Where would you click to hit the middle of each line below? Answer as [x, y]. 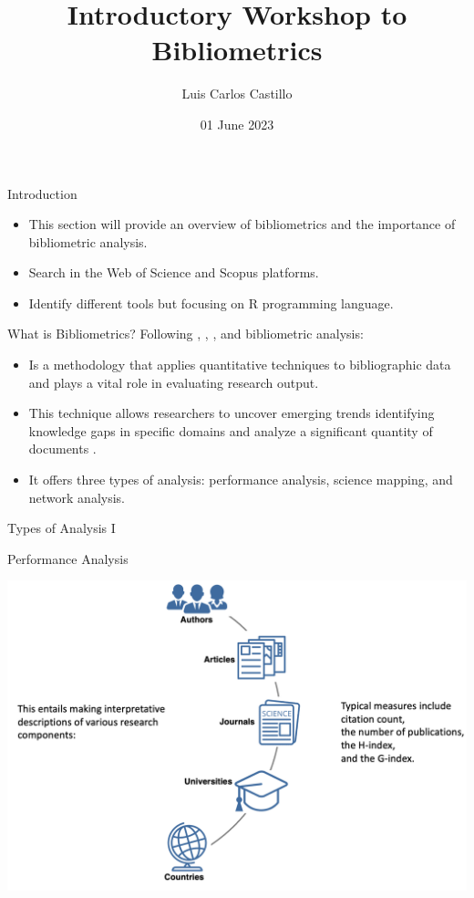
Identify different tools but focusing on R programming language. [211, 303]
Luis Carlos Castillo [237, 94]
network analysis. [77, 497]
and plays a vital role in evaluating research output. [174, 382]
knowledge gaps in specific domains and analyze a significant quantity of [231, 430]
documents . [62, 449]
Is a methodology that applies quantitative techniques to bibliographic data [240, 365]
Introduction [42, 193]
